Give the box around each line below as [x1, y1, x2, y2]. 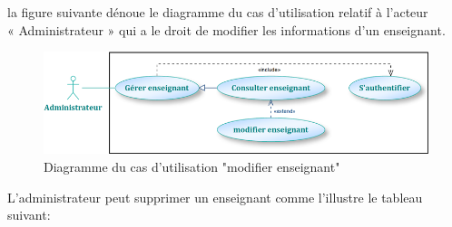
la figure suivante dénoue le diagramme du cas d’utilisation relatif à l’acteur [7, 3, 428, 21]
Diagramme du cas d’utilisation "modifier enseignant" [44, 156, 340, 175]
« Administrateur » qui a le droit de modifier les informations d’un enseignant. [7, 20, 446, 39]
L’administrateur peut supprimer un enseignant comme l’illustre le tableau [7, 187, 423, 206]
